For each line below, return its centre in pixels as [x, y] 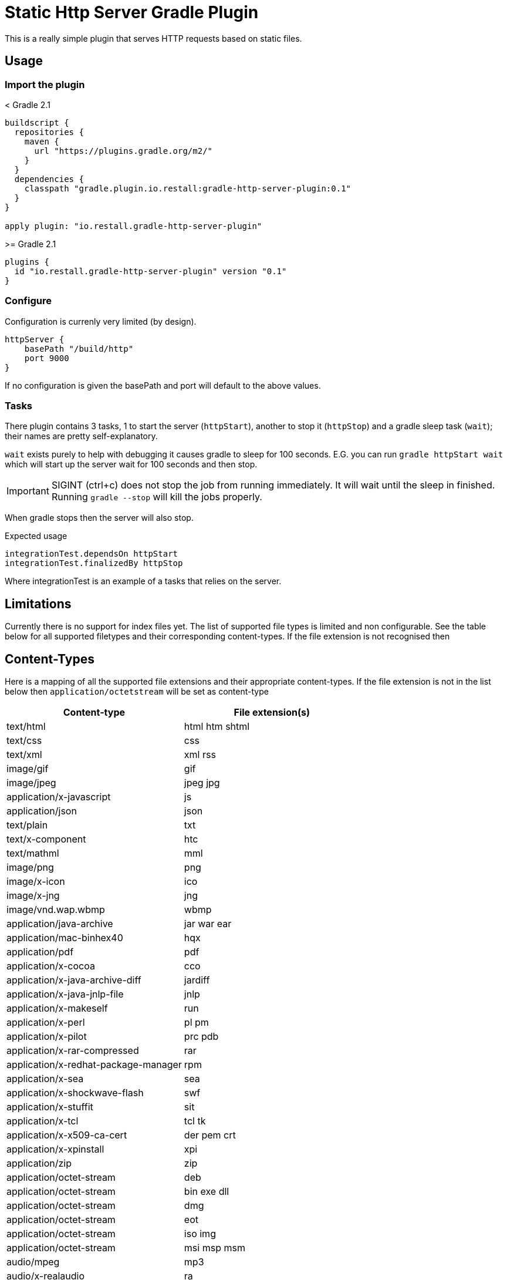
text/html [26, 727]
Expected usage [36, 536]
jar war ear [208, 924]
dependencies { [49, 179]
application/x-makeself [57, 1008]
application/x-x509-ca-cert [67, 1135]
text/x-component [46, 839]
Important [28, 491]
